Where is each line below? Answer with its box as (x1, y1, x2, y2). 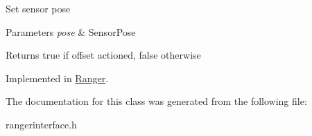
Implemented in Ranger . (6, 70, 109, 85)
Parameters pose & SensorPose (6, 24, 136, 39)
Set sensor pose (6, 1, 71, 15)
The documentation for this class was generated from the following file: (6, 94, 307, 108)
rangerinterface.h (6, 117, 77, 131)
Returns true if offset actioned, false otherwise (6, 48, 201, 62)
